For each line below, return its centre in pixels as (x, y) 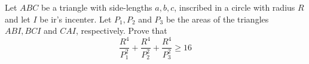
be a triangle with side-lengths (97, 7)
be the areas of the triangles (217, 19)
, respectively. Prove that (121, 31)
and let (18, 19)
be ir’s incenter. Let (76, 19)
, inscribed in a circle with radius (235, 7)
